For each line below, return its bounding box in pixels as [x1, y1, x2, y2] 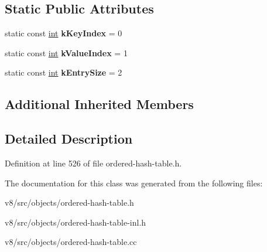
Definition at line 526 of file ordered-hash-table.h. [5, 156, 182, 169]
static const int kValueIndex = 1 [5, 46, 128, 59]
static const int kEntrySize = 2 [5, 66, 122, 79]
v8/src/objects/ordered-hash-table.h [5, 196, 134, 209]
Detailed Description [5, 130, 133, 148]
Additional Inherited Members [5, 95, 194, 113]
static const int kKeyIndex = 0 [5, 27, 122, 39]
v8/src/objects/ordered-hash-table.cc [5, 236, 137, 248]
